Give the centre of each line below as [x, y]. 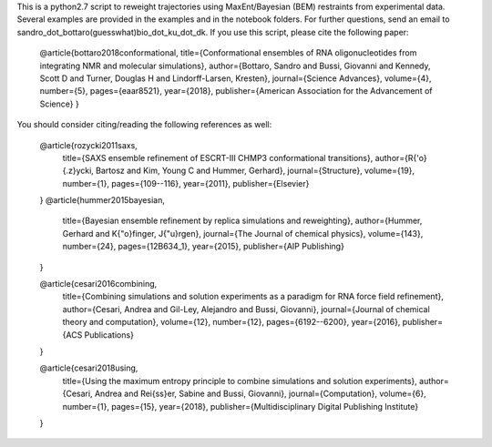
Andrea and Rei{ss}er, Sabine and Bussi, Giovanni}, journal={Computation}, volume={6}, [261, 394]
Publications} [109, 335]
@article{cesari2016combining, [98, 284]
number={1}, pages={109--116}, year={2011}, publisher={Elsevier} [186, 183]
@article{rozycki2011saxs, [89, 145]
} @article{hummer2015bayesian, [102, 200]
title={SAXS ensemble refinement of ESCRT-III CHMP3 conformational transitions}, [218, 157]
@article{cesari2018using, [89, 368]
